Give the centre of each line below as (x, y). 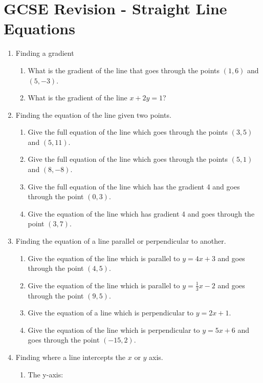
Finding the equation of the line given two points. (93, 114)
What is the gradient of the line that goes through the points (124, 70)
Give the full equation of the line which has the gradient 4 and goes (134, 186)
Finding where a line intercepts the (71, 357)
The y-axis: (46, 374)
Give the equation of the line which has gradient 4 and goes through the (141, 213)
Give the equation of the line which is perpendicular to (114, 329)
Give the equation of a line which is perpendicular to (111, 313)
